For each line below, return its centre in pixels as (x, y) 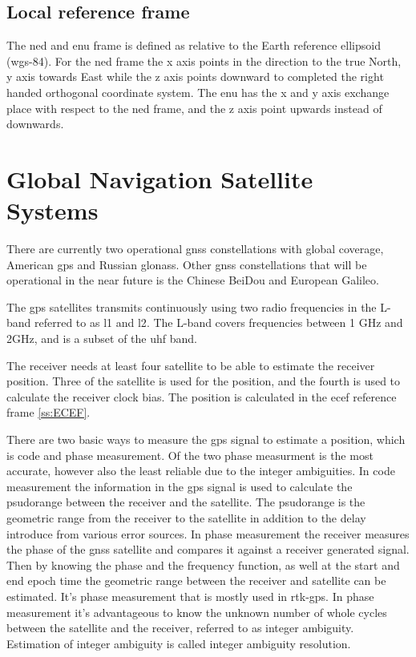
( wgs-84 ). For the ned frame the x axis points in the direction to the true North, (204, 60)
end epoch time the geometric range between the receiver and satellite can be (196, 580)
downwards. (35, 124)
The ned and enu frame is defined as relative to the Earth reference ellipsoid (194, 45)
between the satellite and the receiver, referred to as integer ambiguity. (180, 628)
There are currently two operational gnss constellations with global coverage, (195, 249)
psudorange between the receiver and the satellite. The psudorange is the (186, 502)
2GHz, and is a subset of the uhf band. (102, 339)
